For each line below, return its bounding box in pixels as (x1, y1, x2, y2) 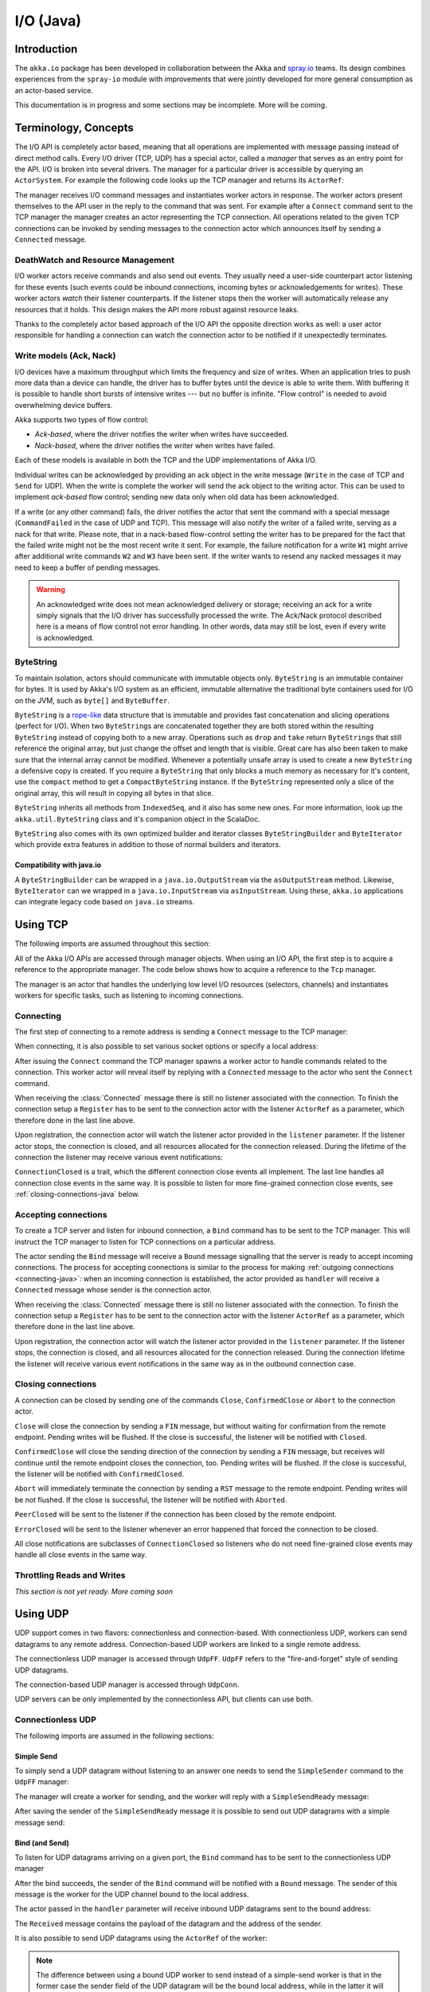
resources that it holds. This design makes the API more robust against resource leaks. (14, 304, 299, 314)
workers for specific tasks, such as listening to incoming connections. (14, 990, 244, 1000)
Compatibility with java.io (14, 861, 102, 870)
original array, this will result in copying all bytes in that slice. (14, 788, 214, 798)
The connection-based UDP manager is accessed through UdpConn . (14, 1680, 240, 1689)
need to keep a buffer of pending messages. (14, 563, 161, 572)
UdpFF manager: (14, 1777, 69, 1786)
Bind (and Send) (14, 1837, 69, 1848)
